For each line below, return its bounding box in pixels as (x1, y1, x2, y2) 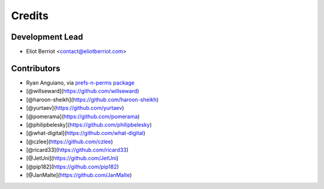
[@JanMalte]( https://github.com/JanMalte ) (26, 172, 132, 179)
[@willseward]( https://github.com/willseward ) (26, 88, 139, 95)
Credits (11, 9, 49, 22)
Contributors (11, 63, 61, 73)
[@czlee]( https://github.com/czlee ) (26, 138, 113, 145)
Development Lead (11, 32, 83, 42)
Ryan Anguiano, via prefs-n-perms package (26, 79, 135, 86)
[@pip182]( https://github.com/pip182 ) (26, 163, 119, 170)
